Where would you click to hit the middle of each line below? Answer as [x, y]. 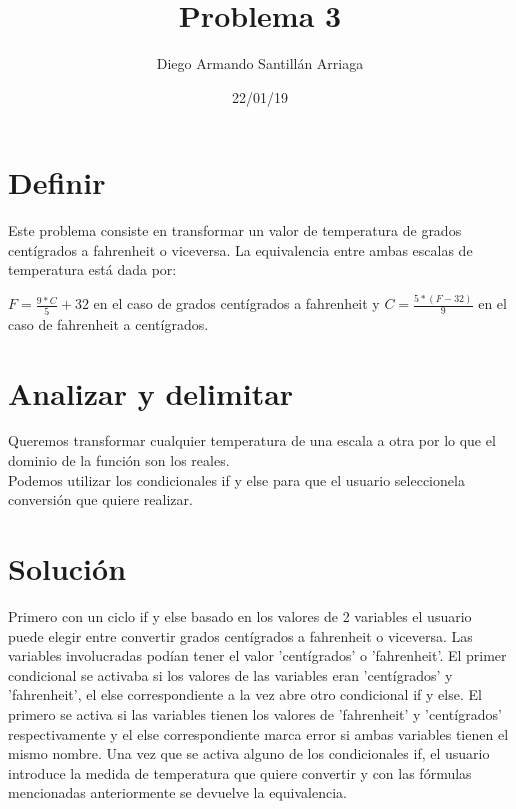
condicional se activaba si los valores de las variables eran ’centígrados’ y [230, 674]
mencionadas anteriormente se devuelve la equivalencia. [177, 792]
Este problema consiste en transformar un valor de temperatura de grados [235, 230]
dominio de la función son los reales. [119, 460]
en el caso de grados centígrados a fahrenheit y [236, 303]
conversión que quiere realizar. [100, 499]
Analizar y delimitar [151, 392]
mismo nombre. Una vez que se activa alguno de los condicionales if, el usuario [249, 753]
